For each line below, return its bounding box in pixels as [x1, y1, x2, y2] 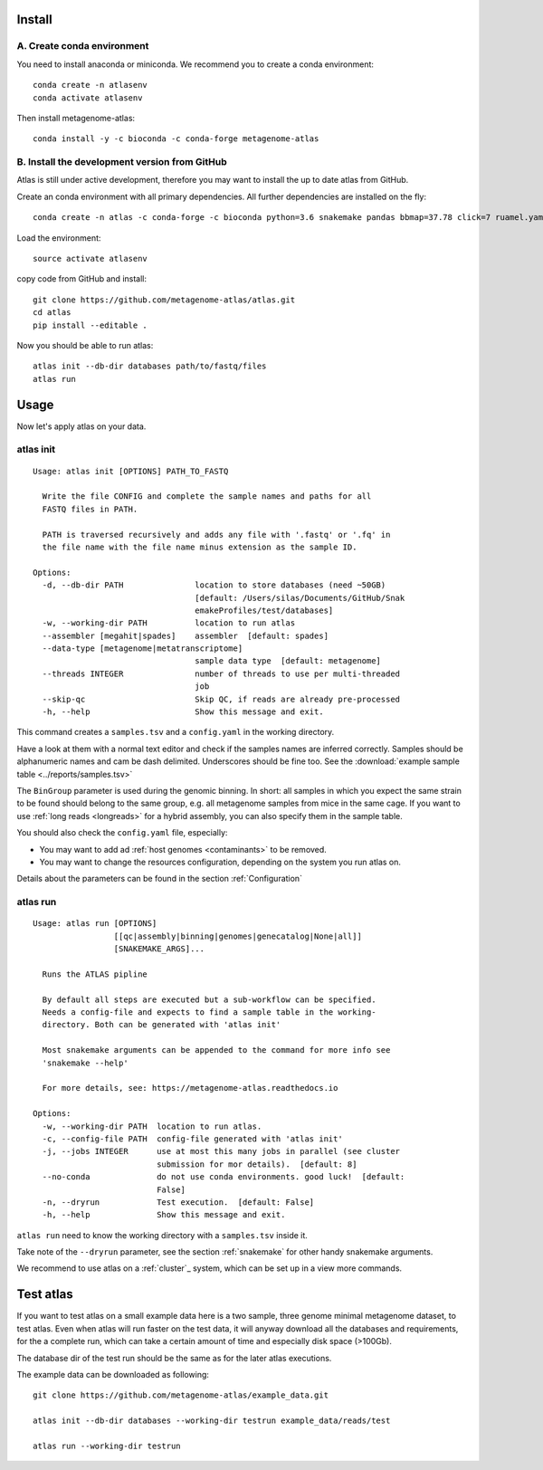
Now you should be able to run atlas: [16, 339, 154, 350]
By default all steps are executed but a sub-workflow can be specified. [42, 994, 376, 1005]
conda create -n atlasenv [33, 80, 148, 91]
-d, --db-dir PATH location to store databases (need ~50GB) [42, 580, 386, 590]
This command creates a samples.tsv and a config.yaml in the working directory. [16, 727, 335, 738]
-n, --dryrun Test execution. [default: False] [42, 1197, 315, 1207]
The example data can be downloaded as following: [16, 1369, 210, 1379]
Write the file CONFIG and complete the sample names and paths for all [42, 492, 372, 501]
